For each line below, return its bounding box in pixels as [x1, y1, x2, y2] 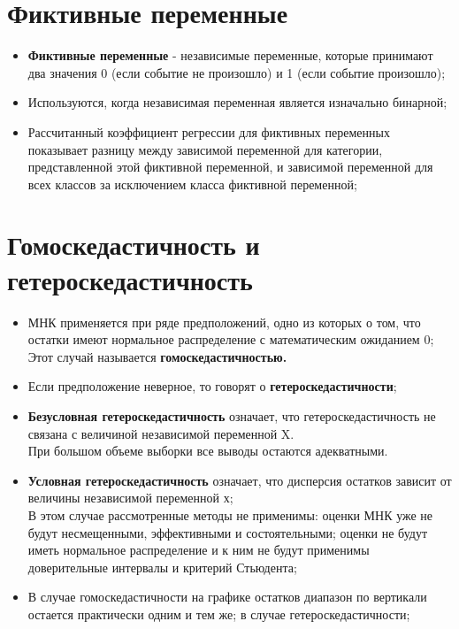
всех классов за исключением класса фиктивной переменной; [27, 174, 357, 193]
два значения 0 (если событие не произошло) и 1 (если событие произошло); [27, 63, 446, 81]
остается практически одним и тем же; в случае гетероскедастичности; [27, 604, 410, 623]
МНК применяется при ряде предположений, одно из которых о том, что [27, 312, 421, 331]
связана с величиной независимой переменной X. [27, 424, 295, 442]
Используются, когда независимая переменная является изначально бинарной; [27, 93, 448, 111]
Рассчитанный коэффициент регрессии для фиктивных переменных [27, 122, 390, 141]
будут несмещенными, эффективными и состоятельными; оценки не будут [27, 523, 428, 541]
